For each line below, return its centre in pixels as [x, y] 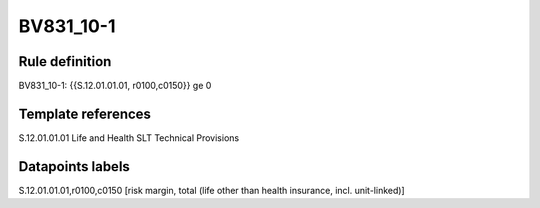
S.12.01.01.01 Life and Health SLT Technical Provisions [129, 137]
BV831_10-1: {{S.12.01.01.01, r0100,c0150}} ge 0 [115, 86]
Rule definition [65, 61]
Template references [85, 113]
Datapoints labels [74, 166]
